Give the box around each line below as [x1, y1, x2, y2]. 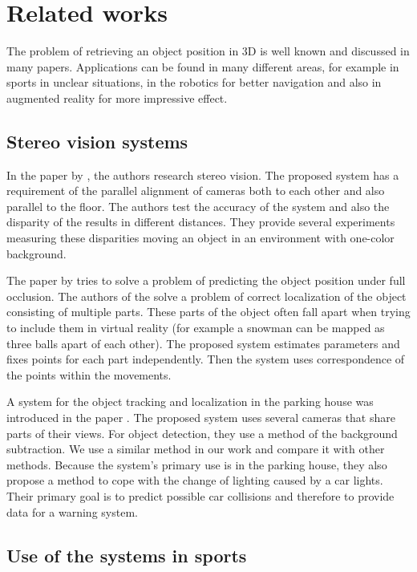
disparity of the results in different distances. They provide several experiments [6, 213, 395, 230]
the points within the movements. [6, 366, 172, 383]
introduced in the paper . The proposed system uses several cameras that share [6, 409, 395, 426]
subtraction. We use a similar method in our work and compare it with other [6, 440, 385, 457]
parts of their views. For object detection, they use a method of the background [6, 424, 398, 441]
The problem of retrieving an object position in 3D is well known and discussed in [6, 43, 410, 59]
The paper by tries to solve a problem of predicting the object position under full [6, 272, 406, 289]
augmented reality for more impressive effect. [6, 89, 228, 106]
